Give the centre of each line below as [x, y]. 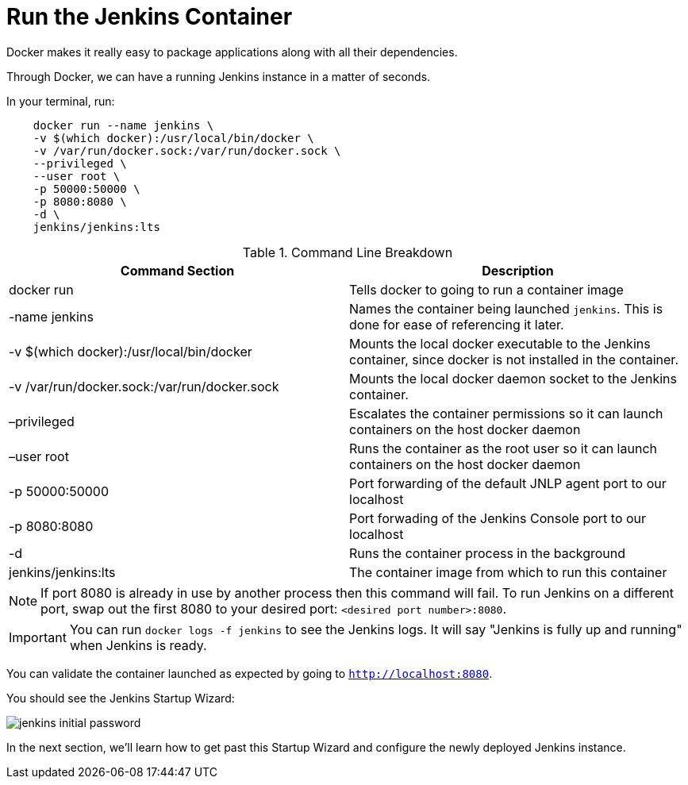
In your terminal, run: [61, 101]
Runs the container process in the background [488, 553]
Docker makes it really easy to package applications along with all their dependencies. [232, 52]
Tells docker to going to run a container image [486, 289]
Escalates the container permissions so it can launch [506, 413]
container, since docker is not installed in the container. [514, 359]
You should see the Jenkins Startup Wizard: [121, 698]
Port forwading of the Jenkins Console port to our [498, 518]
